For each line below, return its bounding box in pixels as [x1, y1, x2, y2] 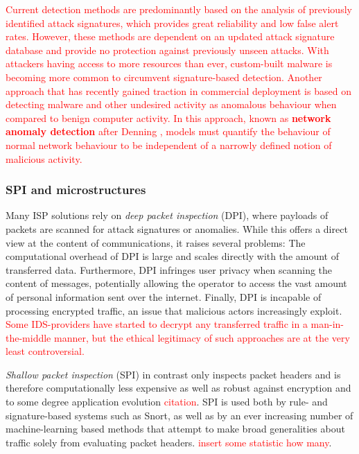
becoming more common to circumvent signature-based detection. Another [6, 69, 322, 84]
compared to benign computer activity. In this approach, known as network [6, 110, 331, 125]
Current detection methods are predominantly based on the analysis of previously [6, 2, 352, 16]
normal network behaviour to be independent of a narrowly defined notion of [6, 137, 332, 152]
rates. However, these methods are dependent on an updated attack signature [6, 29, 335, 44]
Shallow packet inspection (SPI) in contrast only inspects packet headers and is [6, 367, 341, 381]
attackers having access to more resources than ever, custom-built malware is [6, 56, 333, 71]
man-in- [310, 317, 344, 331]
